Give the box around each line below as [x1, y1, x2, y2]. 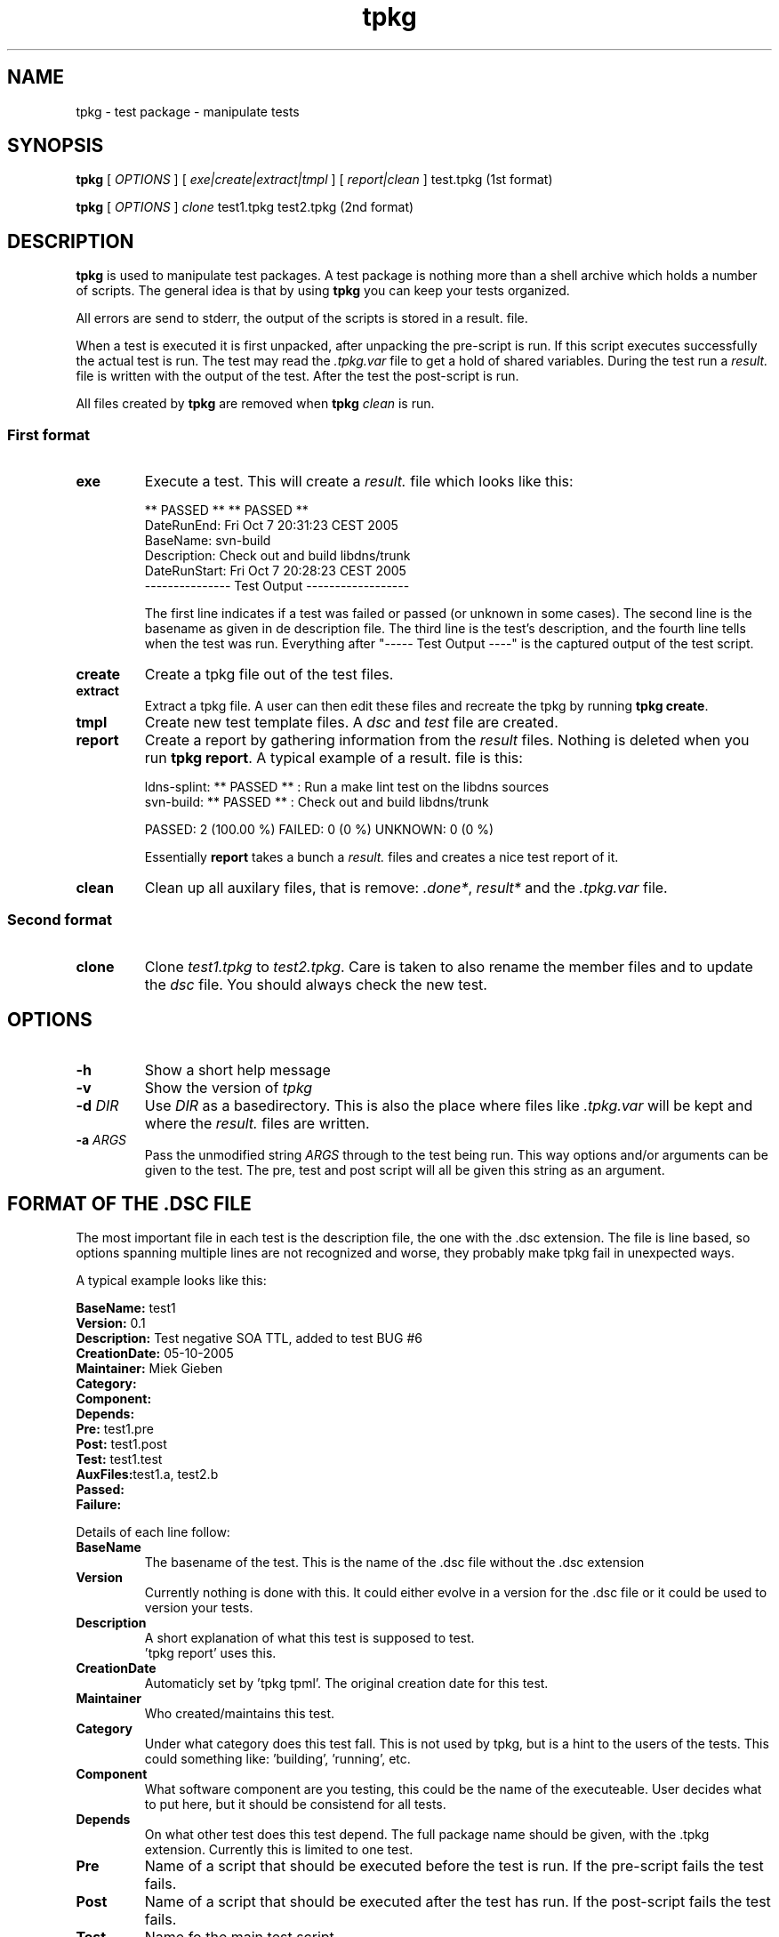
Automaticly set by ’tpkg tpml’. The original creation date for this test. [144, 1676, 549, 1692]
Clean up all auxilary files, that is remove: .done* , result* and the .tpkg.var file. [144, 879, 668, 897]
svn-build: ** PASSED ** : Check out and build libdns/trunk [144, 794, 489, 810]
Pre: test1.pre [76, 1421, 154, 1437]
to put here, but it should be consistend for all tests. [144, 1796, 446, 1812]
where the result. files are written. [144, 1113, 370, 1132]
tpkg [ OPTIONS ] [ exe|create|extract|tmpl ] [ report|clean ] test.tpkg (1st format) [76, 172, 553, 188]
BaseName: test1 [76, 1300, 176, 1316]
